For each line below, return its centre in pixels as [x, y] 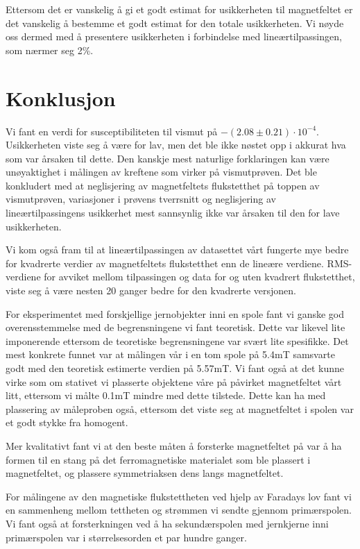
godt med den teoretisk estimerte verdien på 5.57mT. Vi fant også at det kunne [175, 368]
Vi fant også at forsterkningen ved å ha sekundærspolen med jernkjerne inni [167, 523]
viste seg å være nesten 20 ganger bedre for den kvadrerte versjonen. [151, 290]
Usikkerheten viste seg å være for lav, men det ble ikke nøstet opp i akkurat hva [176, 145]
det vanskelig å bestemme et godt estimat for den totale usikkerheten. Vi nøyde [175, 23]
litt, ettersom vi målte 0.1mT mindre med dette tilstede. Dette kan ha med [166, 395]
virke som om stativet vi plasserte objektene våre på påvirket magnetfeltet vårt [174, 381]
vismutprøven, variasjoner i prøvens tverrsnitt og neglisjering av [141, 199]
